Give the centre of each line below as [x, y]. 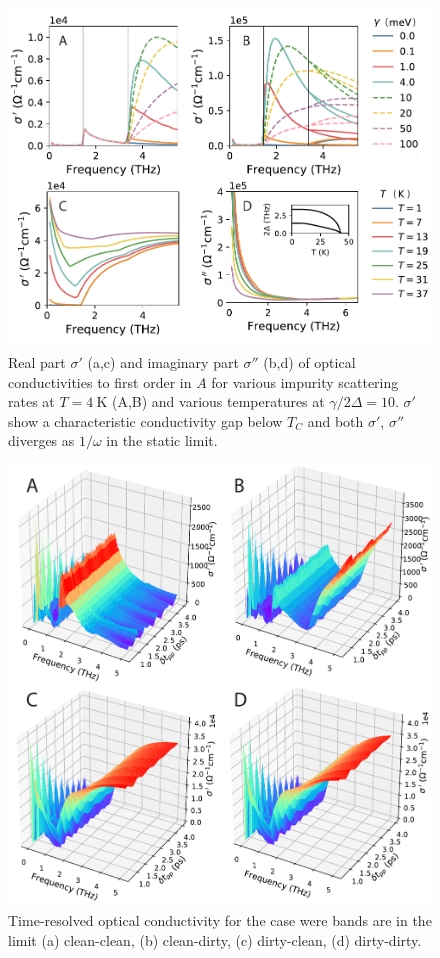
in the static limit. [162, 440]
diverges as [41, 440]
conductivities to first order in [100, 381]
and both [335, 420]
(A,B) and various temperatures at [218, 401]
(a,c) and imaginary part [163, 361]
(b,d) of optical [309, 361]
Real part [37, 361]
